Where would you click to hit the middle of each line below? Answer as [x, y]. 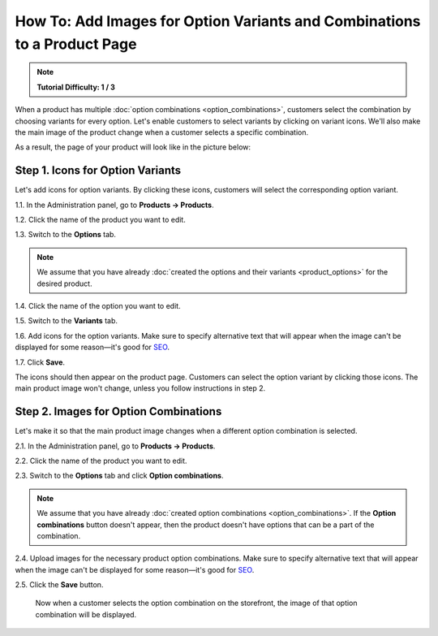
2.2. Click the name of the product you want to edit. [101, 461]
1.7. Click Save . [40, 362]
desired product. [64, 283]
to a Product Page [76, 44]
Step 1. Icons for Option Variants [98, 171]
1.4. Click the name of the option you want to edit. [98, 305]
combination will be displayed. [86, 614]
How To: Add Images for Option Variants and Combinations [218, 21]
